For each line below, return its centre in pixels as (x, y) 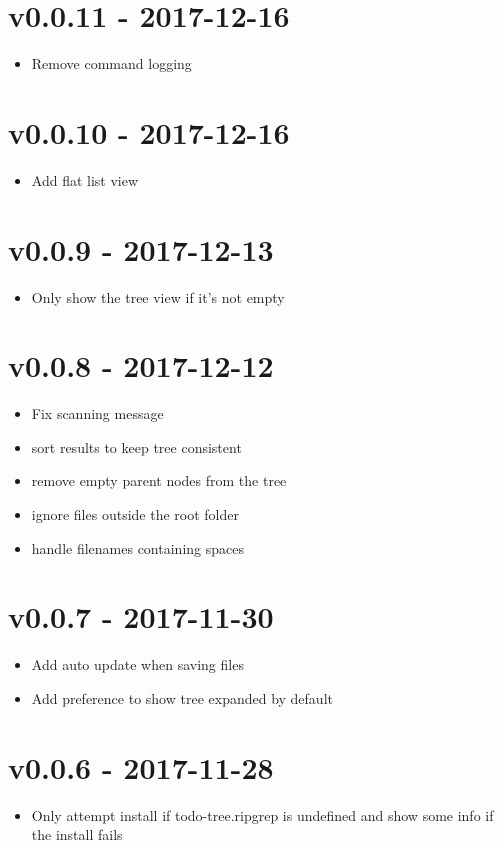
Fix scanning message (97, 413)
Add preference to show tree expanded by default (182, 697)
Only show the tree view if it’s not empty (158, 296)
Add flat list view (85, 179)
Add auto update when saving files (137, 664)
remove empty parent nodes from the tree (159, 480)
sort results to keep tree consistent (136, 446)
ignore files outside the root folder (135, 514)
